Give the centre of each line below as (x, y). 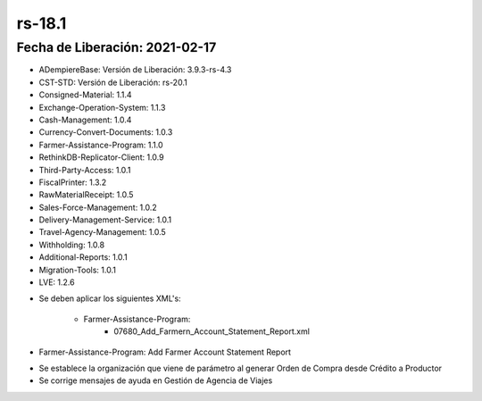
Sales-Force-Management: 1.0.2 (98, 207)
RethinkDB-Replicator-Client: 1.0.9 (101, 157)
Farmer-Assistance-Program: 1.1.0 (101, 145)
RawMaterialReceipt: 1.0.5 (86, 195)
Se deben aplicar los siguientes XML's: (110, 298)
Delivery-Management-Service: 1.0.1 (105, 220)
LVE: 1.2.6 (57, 282)
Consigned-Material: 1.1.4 (86, 95)
